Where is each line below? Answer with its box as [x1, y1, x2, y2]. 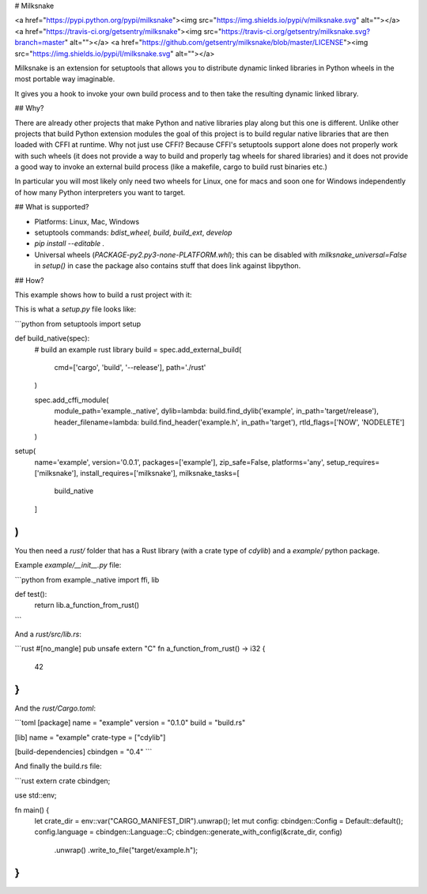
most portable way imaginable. [14, 74, 115, 84]
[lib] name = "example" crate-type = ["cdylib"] [14, 732, 166, 742]
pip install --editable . [34, 239, 105, 248]
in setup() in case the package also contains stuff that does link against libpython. [34, 261, 301, 270]
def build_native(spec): [14, 334, 90, 343]
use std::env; [14, 790, 57, 800]
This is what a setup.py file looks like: [14, 304, 137, 314]
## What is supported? [14, 202, 89, 212]
